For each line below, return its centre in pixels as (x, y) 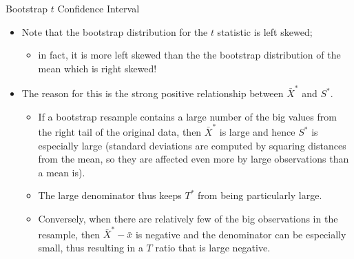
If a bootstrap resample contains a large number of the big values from (187, 116)
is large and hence (257, 132)
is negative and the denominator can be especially (241, 234)
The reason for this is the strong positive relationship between (153, 93)
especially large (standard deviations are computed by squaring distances (192, 145)
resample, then (69, 234)
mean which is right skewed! (97, 68)
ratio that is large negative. (213, 247)
